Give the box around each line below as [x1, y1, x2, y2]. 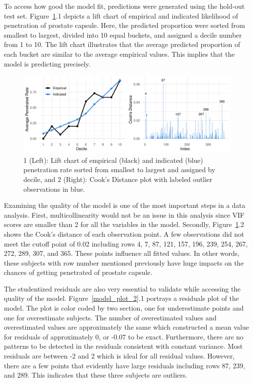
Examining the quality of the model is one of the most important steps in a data [4, 200, 246, 210]
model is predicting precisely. [4, 58, 91, 68]
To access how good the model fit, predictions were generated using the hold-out [4, 1, 245, 11]
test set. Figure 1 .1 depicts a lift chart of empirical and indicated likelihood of [4, 10, 238, 21]
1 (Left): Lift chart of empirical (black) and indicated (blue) [23, 155, 203, 165]
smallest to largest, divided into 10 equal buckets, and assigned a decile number [4, 29, 242, 40]
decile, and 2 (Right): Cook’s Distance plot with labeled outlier [23, 174, 212, 184]
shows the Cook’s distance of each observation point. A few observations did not [4, 228, 244, 239]
